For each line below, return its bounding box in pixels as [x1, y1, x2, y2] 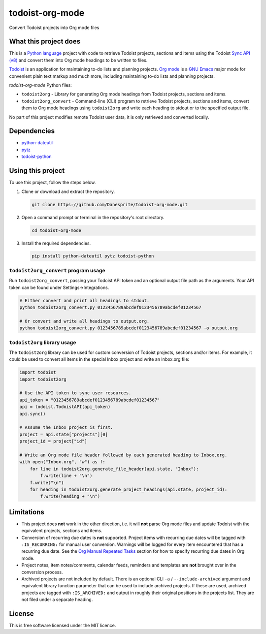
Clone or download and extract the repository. [21, 189, 115, 194]
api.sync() [19, 411, 46, 416]
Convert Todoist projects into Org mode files [9, 25, 100, 31]
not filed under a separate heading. [21, 597, 93, 602]
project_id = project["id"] [19, 439, 87, 444]
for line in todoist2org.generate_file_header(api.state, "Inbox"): [30, 466, 199, 472]
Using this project [9, 166, 65, 175]
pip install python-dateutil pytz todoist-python [32, 254, 154, 259]
